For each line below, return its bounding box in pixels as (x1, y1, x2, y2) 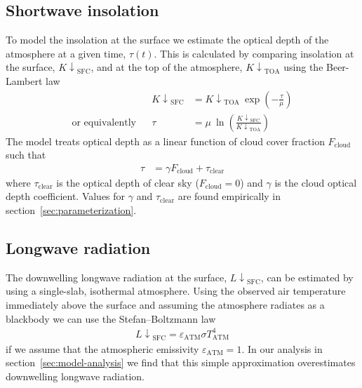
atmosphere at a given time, (6, 46, 126, 60)
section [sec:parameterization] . (6, 203, 137, 218)
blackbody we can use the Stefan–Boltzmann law (6, 311, 216, 326)
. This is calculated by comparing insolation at (154, 46, 354, 60)
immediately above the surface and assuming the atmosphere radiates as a (6, 297, 325, 312)
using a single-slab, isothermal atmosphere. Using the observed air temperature (6, 283, 346, 298)
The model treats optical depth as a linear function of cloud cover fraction (6, 133, 325, 148)
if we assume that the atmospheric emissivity (6, 341, 199, 356)
